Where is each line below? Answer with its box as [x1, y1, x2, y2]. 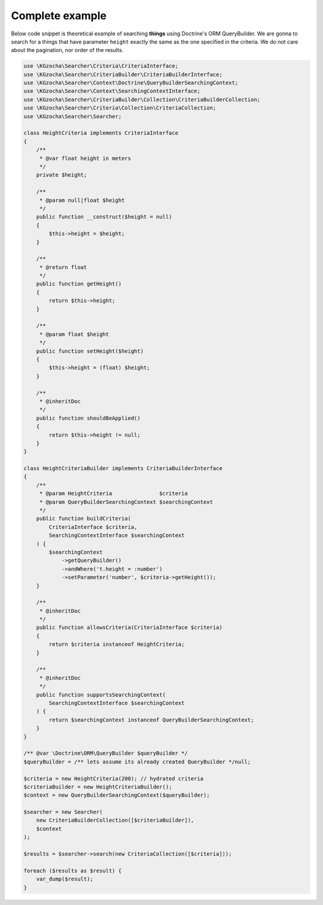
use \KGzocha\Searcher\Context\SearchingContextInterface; [23, 87, 200, 95]
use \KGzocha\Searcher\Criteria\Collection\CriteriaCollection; [23, 105, 217, 111]
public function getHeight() [36, 280, 122, 287]
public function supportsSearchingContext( [36, 691, 166, 698]
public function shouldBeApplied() [36, 414, 141, 422]
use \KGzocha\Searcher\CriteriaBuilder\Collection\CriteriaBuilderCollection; [23, 96, 260, 103]
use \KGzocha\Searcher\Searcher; [23, 113, 122, 120]
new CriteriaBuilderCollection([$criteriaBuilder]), [36, 817, 194, 824]
